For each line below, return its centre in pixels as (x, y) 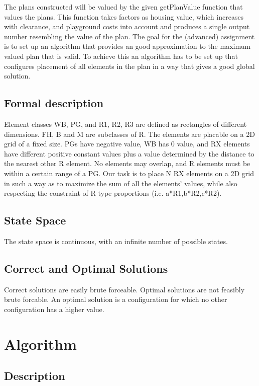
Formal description (54, 103)
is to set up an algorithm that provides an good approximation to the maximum (127, 46)
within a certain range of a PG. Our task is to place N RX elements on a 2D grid (129, 173)
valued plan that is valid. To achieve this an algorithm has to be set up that (121, 56)
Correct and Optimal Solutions (86, 268)
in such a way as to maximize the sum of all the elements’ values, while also (121, 183)
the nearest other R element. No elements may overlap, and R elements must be (127, 163)
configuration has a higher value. (54, 309)
